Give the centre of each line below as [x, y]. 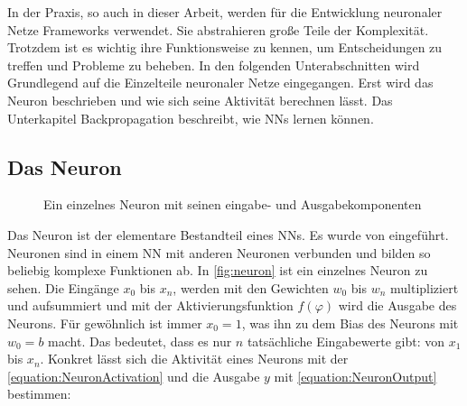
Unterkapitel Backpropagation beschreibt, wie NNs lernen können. [191, 118]
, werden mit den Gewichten [251, 287]
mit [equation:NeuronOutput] [355, 376]
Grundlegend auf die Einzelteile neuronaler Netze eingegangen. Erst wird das [220, 83]
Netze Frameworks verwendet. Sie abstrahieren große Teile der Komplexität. [218, 29]
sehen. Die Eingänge [63, 287]
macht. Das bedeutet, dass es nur [140, 341]
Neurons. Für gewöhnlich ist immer [105, 323]
